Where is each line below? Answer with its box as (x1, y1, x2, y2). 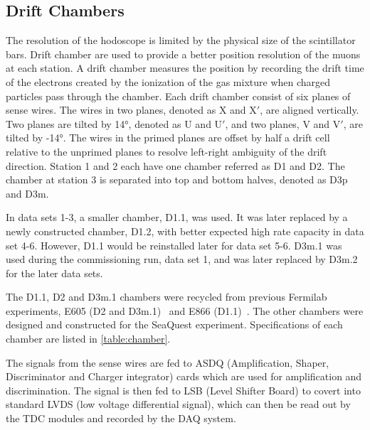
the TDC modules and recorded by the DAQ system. (6, 411, 236, 426)
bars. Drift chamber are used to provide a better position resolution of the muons (6, 46, 361, 61)
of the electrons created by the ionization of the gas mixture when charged (6, 74, 331, 89)
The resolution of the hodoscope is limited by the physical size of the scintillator (6, 33, 356, 48)
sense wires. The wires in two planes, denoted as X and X (6, 102, 257, 117)
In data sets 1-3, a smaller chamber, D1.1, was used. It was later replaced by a (6, 210, 348, 225)
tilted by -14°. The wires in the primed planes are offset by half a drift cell (6, 130, 330, 145)
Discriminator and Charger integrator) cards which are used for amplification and (6, 369, 362, 384)
